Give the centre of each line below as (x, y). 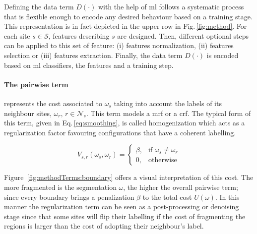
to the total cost (167, 197)
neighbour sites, (28, 113)
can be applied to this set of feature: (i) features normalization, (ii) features (119, 45)
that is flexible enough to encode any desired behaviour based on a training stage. (128, 16)
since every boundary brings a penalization (69, 197)
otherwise (163, 160)
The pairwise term (36, 84)
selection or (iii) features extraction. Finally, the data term (93, 55)
